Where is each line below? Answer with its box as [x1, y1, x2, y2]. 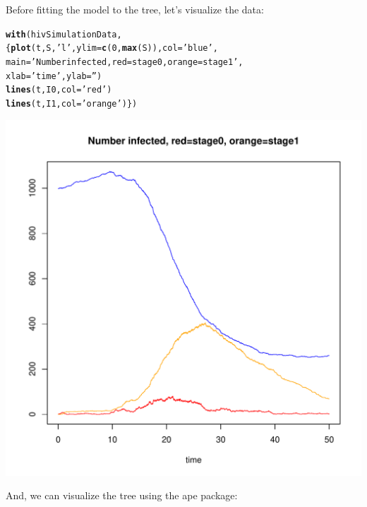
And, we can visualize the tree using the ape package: [6, 488, 238, 503]
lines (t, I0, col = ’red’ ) [6, 85, 112, 95]
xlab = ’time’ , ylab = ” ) [6, 71, 102, 81]
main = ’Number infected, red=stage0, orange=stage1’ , [6, 56, 243, 67]
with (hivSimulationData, [6, 29, 122, 40]
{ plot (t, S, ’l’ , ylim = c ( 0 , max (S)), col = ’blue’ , [6, 43, 218, 54]
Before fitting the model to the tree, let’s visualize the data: [6, 2, 264, 16]
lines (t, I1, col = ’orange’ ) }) [6, 98, 138, 109]
